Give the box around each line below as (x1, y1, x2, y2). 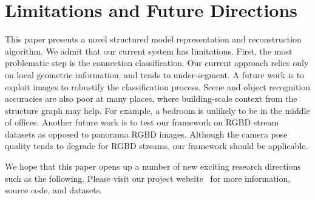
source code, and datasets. (5, 184, 103, 196)
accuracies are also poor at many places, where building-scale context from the (5, 92, 297, 105)
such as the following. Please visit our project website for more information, (5, 172, 291, 184)
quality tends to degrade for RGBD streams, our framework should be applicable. (5, 139, 308, 152)
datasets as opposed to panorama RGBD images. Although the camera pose (5, 127, 288, 140)
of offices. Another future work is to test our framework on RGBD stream (5, 116, 279, 128)
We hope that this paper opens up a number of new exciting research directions (5, 160, 301, 173)
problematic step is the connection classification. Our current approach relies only (5, 56, 309, 69)
